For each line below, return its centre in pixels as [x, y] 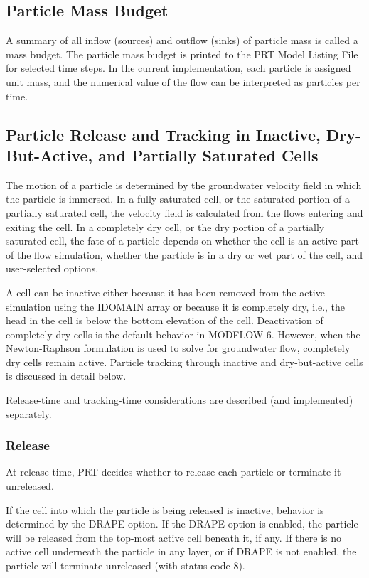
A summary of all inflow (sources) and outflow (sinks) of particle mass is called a [182, 40]
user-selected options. [52, 268]
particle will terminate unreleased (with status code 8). [125, 566]
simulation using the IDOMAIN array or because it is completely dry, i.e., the [176, 306]
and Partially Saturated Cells [208, 155]
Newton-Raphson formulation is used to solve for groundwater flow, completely [178, 348]
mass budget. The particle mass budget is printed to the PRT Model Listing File [182, 54]
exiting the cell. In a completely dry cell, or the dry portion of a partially [165, 226]
